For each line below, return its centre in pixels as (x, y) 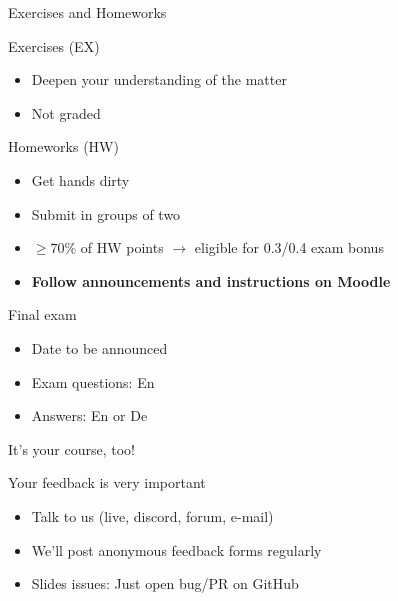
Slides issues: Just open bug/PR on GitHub (165, 583)
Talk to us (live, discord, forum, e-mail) (152, 515)
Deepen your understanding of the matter (159, 79)
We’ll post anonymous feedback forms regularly (176, 549)
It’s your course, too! (72, 448)
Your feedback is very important (107, 482)
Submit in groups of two (106, 213)
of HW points (122, 247)
